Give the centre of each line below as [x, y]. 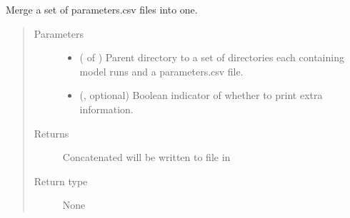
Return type [61, 181]
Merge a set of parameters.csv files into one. [102, 9]
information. [106, 109]
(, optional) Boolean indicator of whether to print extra [201, 95]
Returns [51, 133]
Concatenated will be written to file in [146, 157]
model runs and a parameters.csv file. [161, 71]
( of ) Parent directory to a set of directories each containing [212, 57]
